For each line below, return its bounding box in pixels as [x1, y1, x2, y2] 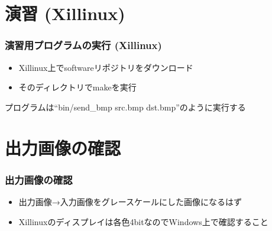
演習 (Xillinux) [5, 1, 125, 25]
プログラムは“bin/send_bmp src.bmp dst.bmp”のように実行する [5, 100, 246, 113]
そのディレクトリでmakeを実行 [18, 81, 137, 93]
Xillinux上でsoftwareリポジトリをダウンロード [18, 61, 193, 73]
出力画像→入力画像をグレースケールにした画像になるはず [18, 195, 242, 207]
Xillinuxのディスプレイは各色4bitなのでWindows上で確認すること [18, 215, 268, 227]
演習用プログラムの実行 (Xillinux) [5, 38, 162, 53]
